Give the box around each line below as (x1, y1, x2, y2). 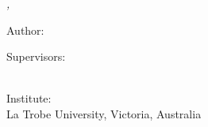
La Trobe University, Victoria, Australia (6, 105, 202, 121)
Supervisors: (6, 48, 66, 65)
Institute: (6, 90, 52, 106)
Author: (6, 21, 44, 38)
